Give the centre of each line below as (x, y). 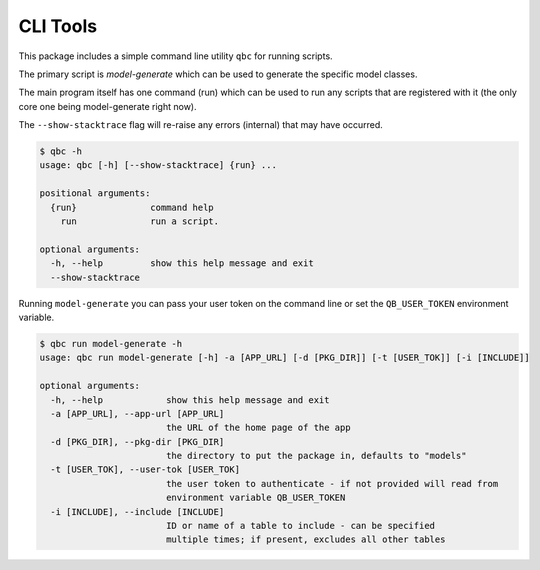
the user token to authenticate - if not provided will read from (332, 483)
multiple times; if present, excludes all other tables (305, 539)
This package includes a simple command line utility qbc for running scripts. (176, 56)
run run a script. (140, 221)
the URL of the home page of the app (258, 428)
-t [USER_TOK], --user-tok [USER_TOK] (145, 469)
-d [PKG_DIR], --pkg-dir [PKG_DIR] (137, 441)
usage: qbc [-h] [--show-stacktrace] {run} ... (158, 165)
